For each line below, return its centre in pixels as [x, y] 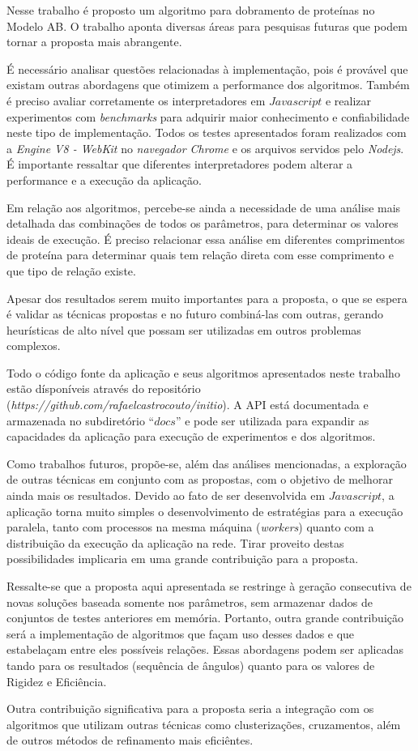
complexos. [34, 346]
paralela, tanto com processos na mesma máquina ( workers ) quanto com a [190, 527]
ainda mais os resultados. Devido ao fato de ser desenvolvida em [166, 495]
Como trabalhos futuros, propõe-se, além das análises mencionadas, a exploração [207, 463]
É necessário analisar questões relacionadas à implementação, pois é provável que [207, 68]
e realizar [348, 100]
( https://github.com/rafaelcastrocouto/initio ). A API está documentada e [188, 405]
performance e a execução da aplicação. [104, 179]
